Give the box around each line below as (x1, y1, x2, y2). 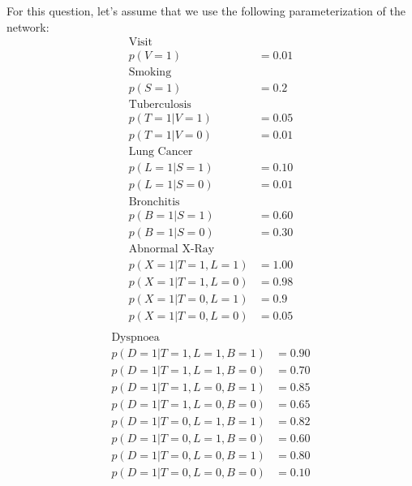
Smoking (128, 67, 172, 79)
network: (6, 18, 49, 35)
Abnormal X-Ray (128, 243, 215, 255)
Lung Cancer (128, 146, 193, 158)
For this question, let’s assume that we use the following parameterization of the (6, 2, 406, 19)
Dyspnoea (111, 331, 160, 343)
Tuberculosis (128, 99, 191, 111)
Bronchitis (128, 196, 180, 208)
